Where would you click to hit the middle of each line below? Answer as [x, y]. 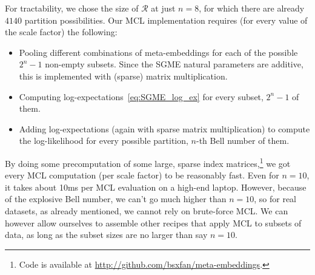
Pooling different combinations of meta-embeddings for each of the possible [158, 52]
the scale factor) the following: [61, 32]
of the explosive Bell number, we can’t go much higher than [116, 199]
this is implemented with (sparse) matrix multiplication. [123, 76]
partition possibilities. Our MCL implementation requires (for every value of [166, 20]
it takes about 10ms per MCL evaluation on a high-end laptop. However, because [156, 187]
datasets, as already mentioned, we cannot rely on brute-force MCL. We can [147, 210]
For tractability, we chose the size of [72, 8]
